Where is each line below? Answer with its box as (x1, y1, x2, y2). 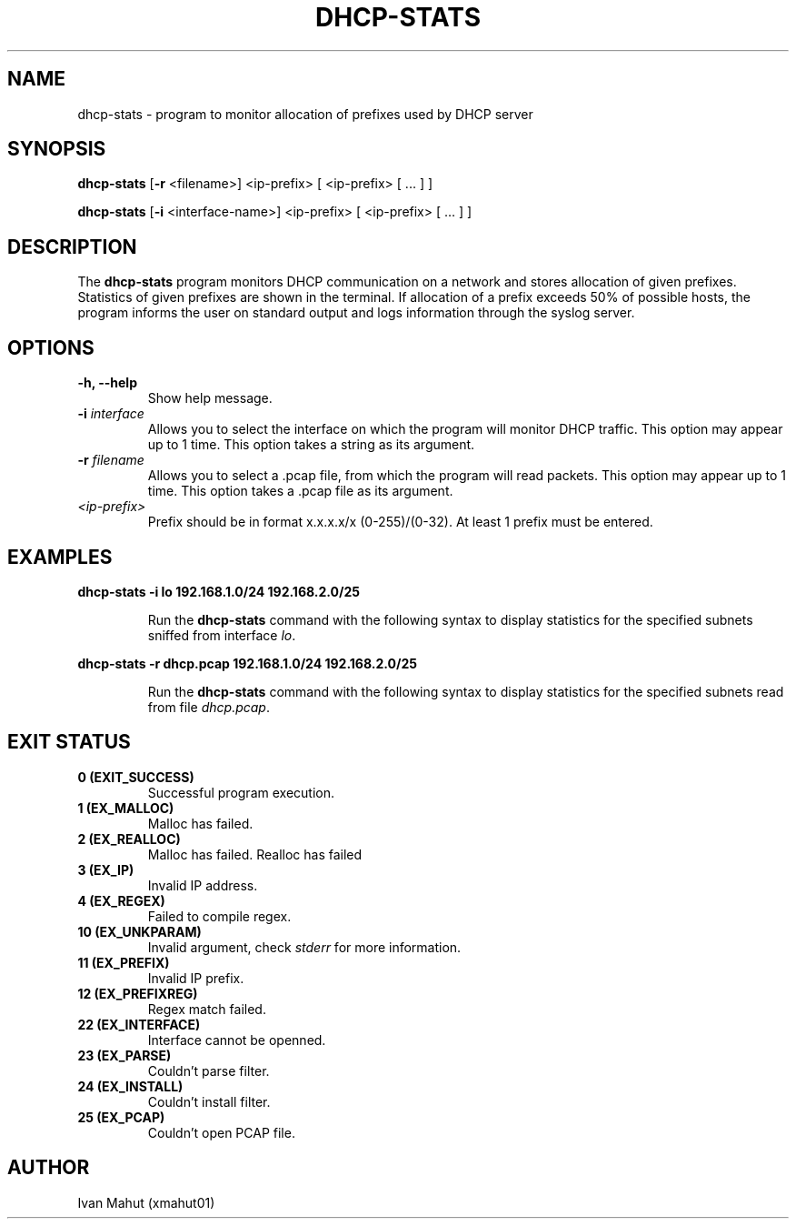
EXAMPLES (7, 545, 113, 568)
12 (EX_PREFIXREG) (77, 985, 198, 1001)
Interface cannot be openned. (147, 1031, 326, 1048)
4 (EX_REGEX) (77, 892, 165, 909)
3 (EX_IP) (77, 861, 134, 878)
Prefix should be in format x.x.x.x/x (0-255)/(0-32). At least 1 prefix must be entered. (147, 514, 653, 530)
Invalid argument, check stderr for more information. (147, 939, 462, 955)
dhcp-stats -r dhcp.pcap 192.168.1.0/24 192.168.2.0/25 (77, 655, 417, 671)
